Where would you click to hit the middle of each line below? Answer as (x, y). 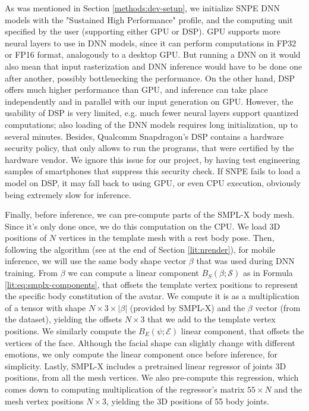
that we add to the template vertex (212, 319)
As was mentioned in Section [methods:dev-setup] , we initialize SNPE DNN (142, 8)
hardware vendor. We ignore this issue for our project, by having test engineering (152, 159)
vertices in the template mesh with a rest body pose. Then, (166, 238)
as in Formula (268, 273)
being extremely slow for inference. (68, 194)
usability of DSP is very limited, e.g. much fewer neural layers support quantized (152, 113)
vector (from (278, 307)
